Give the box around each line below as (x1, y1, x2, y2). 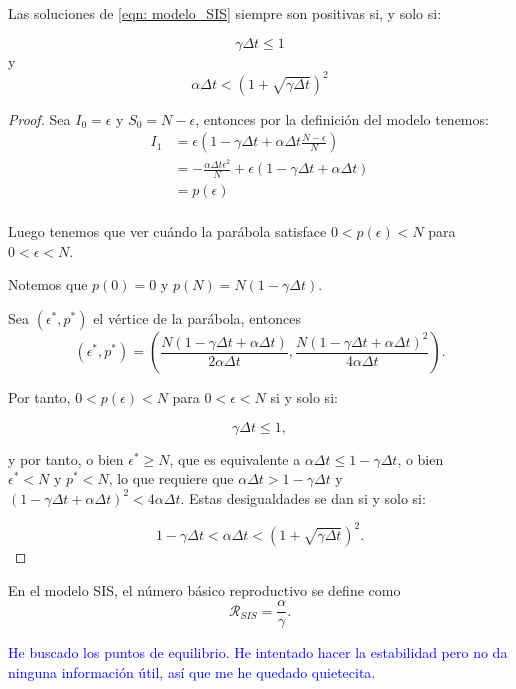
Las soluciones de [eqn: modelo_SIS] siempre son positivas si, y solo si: (8, 3, 442, 23)
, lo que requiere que (108, 468, 234, 489)
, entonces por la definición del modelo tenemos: (195, 108, 489, 129)
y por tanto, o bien (8, 448, 124, 469)
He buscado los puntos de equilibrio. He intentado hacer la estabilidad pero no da (8, 642, 508, 663)
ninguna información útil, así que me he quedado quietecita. (8, 661, 376, 682)
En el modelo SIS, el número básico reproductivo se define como (8, 579, 401, 600)
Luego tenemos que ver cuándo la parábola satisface (8, 221, 327, 242)
